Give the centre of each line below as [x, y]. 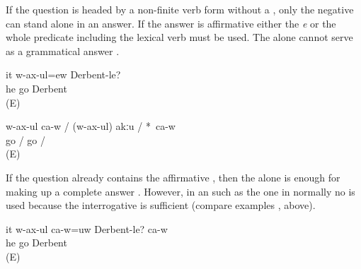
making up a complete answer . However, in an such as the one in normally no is [180, 191]
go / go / [25, 139]
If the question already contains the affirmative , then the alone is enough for [173, 177]
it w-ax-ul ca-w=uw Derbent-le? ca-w [87, 228]
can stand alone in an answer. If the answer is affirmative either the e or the [171, 23]
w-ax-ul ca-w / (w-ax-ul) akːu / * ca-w [91, 126]
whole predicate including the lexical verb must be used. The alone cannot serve [179, 37]
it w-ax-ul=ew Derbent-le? [63, 74]
